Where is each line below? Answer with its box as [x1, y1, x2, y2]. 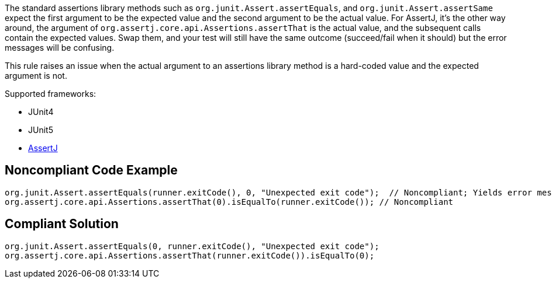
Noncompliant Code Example [5, 163, 178, 178]
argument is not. [5, 71, 67, 81]
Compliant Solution [5, 216, 119, 232]
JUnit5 [28, 125, 53, 135]
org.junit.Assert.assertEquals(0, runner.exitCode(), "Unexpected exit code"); [5, 241, 379, 251]
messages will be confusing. [5, 43, 115, 53]
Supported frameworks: [5, 89, 96, 99]
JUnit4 [28, 107, 54, 117]
